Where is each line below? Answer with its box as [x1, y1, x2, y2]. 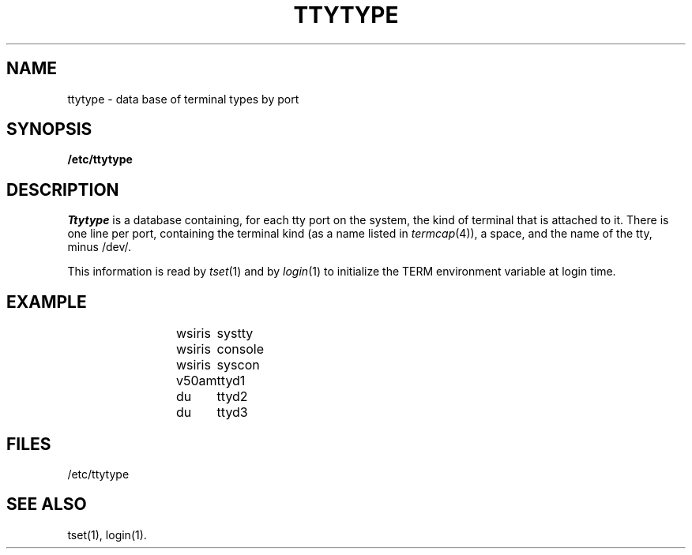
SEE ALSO [6, 494, 87, 515]
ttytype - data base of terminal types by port [67, 92, 299, 106]
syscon [216, 357, 260, 373]
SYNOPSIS [6, 119, 92, 140]
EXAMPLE [6, 291, 87, 312]
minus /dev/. [67, 240, 132, 254]
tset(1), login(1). [67, 527, 147, 542]
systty [216, 325, 254, 342]
